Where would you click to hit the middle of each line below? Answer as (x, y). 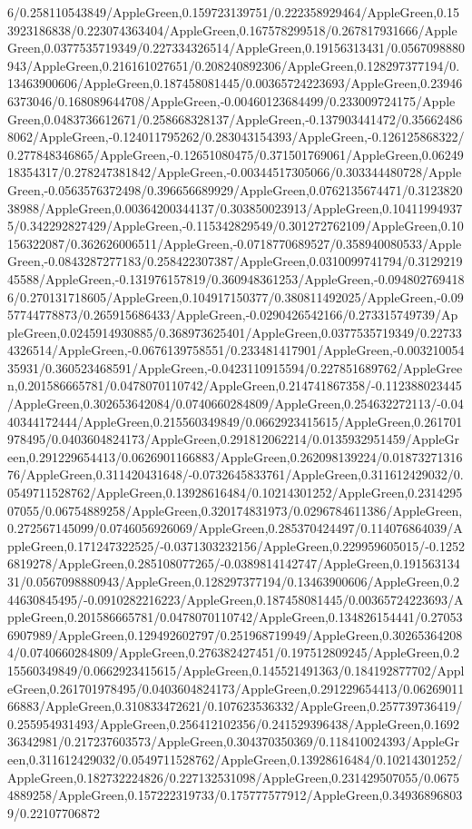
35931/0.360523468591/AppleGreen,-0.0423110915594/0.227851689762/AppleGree (235, 367)
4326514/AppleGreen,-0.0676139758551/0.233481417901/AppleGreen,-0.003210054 (236, 350)
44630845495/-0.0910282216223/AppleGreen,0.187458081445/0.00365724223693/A (236, 599)
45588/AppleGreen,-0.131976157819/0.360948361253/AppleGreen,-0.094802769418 (236, 278)
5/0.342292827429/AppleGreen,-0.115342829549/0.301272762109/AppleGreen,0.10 (236, 226)
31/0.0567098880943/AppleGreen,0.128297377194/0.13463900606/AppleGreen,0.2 (234, 581)
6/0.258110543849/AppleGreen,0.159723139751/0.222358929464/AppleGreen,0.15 (234, 12)
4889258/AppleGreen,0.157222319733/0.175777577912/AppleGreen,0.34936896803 (235, 795)
